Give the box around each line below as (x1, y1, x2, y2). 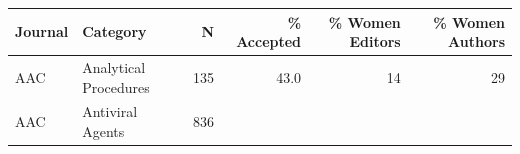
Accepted (236, 31, 302, 52)
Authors (448, 31, 505, 52)
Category (82, 21, 147, 42)
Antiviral (82, 101, 138, 122)
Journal (15, 21, 69, 42)
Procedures (82, 76, 150, 97)
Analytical (82, 56, 146, 77)
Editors (349, 31, 401, 52)
